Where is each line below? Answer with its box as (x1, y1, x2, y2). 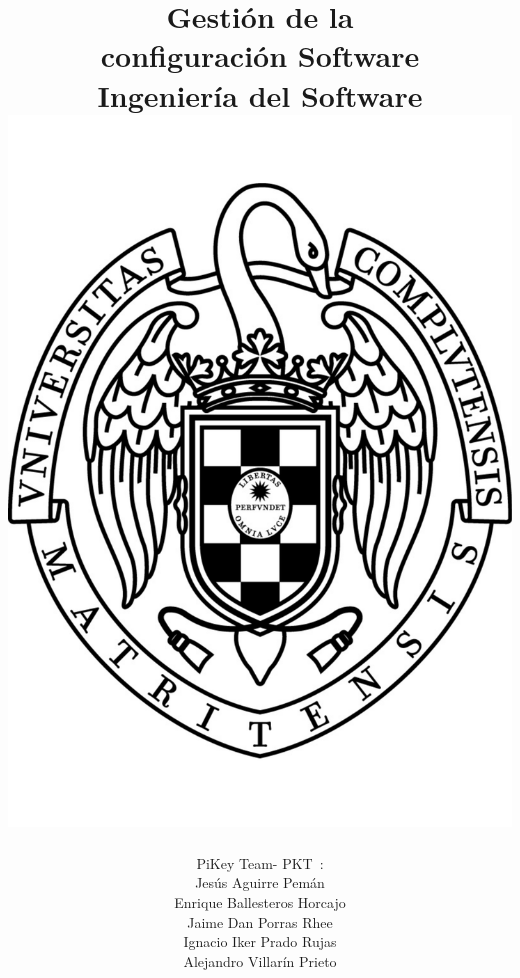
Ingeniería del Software (97, 74, 423, 115)
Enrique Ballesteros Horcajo (174, 892, 346, 913)
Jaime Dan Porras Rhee (187, 911, 333, 932)
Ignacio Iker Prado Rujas (183, 931, 337, 952)
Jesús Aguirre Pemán (195, 872, 325, 893)
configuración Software (100, 35, 420, 76)
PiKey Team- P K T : (196, 852, 324, 873)
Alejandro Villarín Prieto (183, 950, 337, 971)
